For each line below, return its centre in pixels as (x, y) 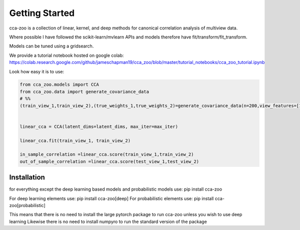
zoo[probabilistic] (27, 206)
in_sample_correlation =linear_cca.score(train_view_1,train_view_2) (107, 154)
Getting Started (42, 13)
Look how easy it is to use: (37, 71)
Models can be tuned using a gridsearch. (51, 46)
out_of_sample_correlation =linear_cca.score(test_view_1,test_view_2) (109, 161)
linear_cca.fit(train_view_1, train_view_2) (75, 140)
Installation (27, 177)
